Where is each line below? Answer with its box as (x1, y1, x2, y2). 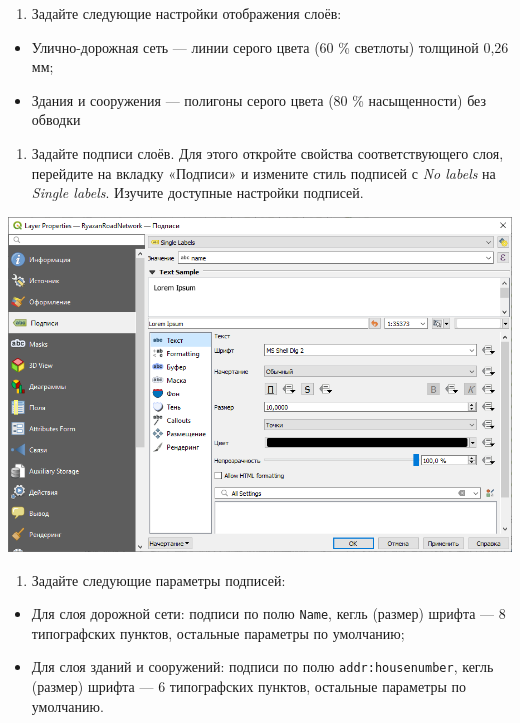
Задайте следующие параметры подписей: (31, 569, 286, 590)
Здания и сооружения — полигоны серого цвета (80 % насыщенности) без (31, 89, 486, 110)
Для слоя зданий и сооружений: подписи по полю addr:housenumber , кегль (31, 656, 494, 677)
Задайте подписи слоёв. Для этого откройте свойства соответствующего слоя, (31, 142, 504, 163)
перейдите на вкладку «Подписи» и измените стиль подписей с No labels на (31, 162, 496, 183)
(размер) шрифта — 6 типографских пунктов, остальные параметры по (31, 676, 466, 697)
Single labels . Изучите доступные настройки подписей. (31, 182, 364, 203)
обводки (31, 109, 81, 130)
